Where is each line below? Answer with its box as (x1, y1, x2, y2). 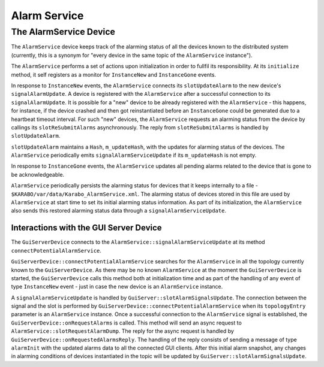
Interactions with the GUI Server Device (11, 223, 162, 233)
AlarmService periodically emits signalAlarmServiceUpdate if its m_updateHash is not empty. (11, 151, 257, 159)
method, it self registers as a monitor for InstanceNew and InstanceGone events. (11, 71, 216, 78)
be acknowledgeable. (11, 171, 65, 178)
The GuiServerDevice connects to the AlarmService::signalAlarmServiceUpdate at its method (11, 238, 265, 245)
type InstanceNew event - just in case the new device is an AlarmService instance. (11, 283, 223, 290)
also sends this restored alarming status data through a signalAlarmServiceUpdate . (11, 207, 226, 214)
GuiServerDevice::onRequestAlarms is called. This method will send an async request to (11, 319, 242, 326)
